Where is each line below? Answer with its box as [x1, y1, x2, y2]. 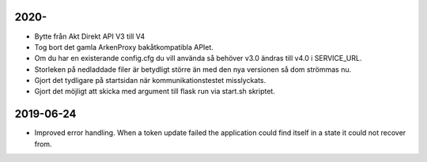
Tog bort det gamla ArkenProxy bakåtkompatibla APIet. [34, 42, 213, 51]
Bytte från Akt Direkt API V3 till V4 [34, 32, 145, 41]
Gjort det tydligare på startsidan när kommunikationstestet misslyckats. [34, 76, 266, 85]
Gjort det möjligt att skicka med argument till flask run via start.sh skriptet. [34, 87, 276, 96]
